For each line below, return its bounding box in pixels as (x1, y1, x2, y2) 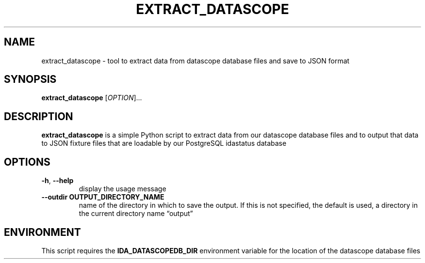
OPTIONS (4, 155, 50, 168)
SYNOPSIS (4, 73, 57, 86)
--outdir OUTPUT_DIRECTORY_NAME (41, 193, 164, 201)
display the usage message (79, 185, 166, 193)
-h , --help (41, 176, 74, 185)
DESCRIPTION (4, 110, 73, 123)
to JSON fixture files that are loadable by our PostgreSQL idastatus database (41, 139, 287, 148)
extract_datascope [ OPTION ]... (41, 93, 142, 102)
